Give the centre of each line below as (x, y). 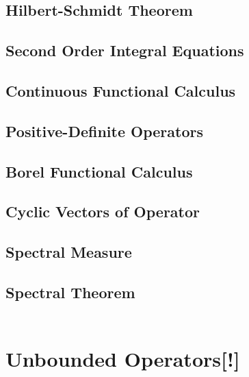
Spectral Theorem (70, 292)
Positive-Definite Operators (104, 131)
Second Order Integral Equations (125, 50)
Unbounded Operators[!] (123, 359)
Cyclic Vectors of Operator (103, 211)
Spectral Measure (69, 252)
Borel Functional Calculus (99, 171)
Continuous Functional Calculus (121, 90)
